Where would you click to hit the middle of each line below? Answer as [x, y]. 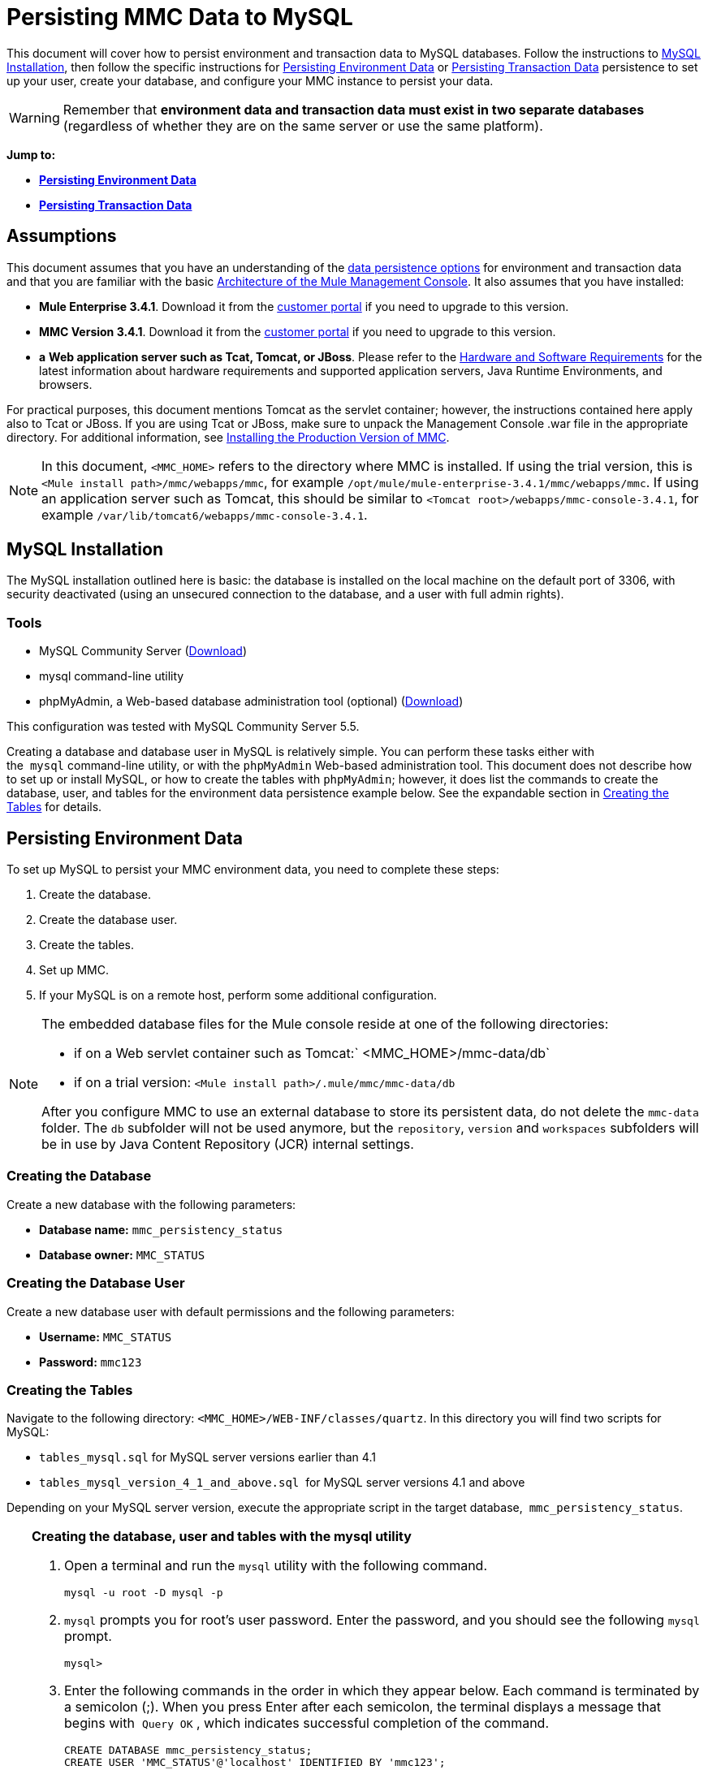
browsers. [66, 384]
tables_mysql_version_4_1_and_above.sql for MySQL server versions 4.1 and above [282, 1483]
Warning [35, 117]
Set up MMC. [74, 970]
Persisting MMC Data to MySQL [180, 17]
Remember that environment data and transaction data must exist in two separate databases [354, 109]
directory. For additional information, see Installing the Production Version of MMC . [228, 437]
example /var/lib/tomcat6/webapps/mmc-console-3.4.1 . [205, 514]
